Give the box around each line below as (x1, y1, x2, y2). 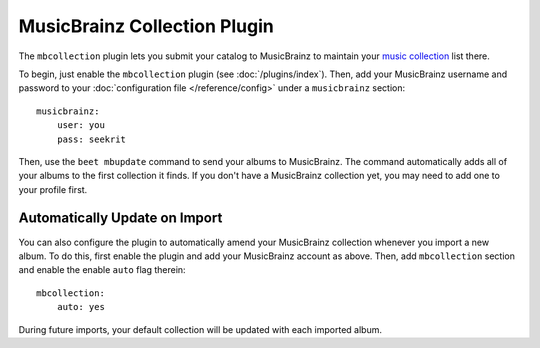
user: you (56, 120, 105, 131)
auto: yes (56, 301, 105, 313)
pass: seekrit (56, 133, 127, 145)
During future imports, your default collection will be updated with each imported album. (18, 323, 382, 335)
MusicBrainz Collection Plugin (18, 15, 274, 37)
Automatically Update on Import (18, 210, 223, 227)
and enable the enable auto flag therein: (18, 264, 186, 276)
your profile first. (18, 183, 88, 195)
